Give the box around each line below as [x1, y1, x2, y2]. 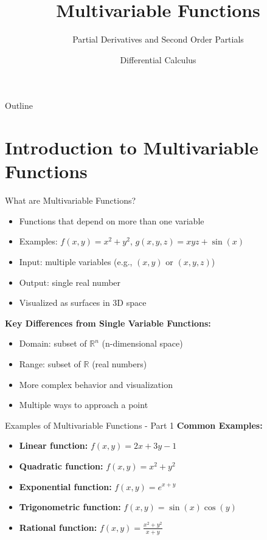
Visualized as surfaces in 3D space [19, 296, 147, 309]
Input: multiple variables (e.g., [19, 255, 133, 268]
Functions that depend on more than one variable [19, 214, 204, 227]
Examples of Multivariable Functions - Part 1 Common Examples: [5, 418, 263, 431]
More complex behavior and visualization [19, 378, 173, 390]
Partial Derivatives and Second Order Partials [72, 33, 244, 46]
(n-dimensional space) [102, 337, 183, 350]
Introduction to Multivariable [5, 135, 258, 160]
